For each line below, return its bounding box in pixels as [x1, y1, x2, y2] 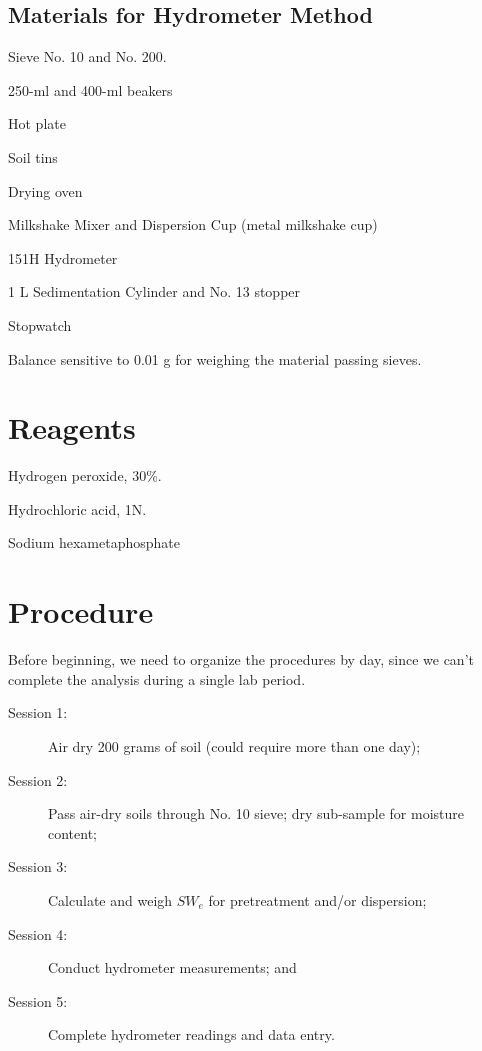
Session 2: [8, 769, 68, 790]
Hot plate [8, 113, 66, 134]
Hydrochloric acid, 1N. [8, 498, 147, 519]
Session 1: [8, 702, 68, 723]
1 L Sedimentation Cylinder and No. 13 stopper [8, 281, 301, 302]
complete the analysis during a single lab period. [8, 668, 306, 689]
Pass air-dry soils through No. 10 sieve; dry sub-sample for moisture [48, 803, 464, 824]
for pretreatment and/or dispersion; [208, 889, 427, 910]
